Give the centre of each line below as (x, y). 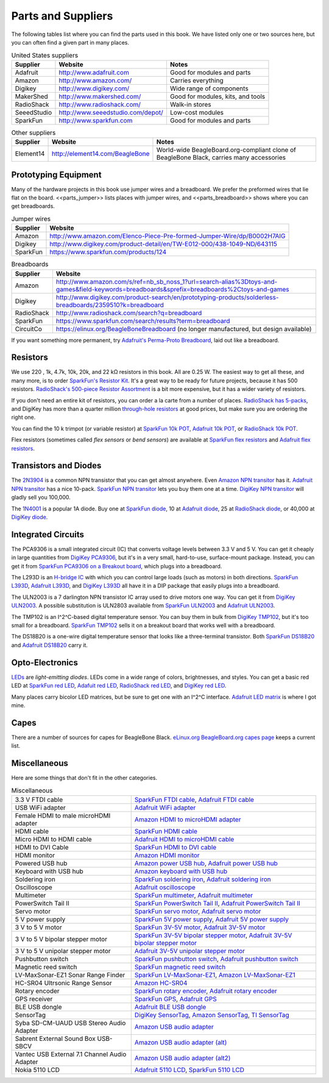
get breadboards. (33, 206)
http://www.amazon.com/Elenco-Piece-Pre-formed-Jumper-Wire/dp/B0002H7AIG (168, 236)
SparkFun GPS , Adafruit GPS (175, 999)
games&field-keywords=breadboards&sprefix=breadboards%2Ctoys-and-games (172, 289)
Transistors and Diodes (56, 466)
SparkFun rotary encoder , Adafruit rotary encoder (206, 991)
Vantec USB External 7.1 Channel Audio (71, 1054)
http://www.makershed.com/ (100, 96)
